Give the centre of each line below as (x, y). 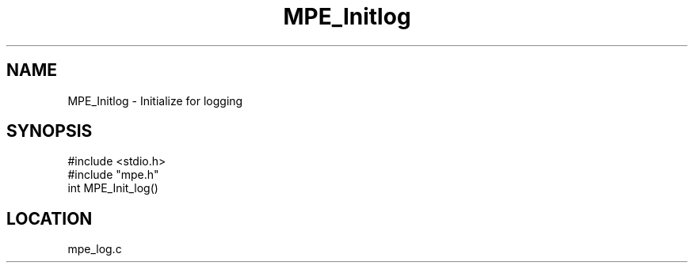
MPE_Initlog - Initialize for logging (155, 100)
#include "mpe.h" (113, 175)
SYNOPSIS (50, 131)
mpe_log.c (95, 249)
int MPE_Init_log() (113, 188)
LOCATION (50, 218)
